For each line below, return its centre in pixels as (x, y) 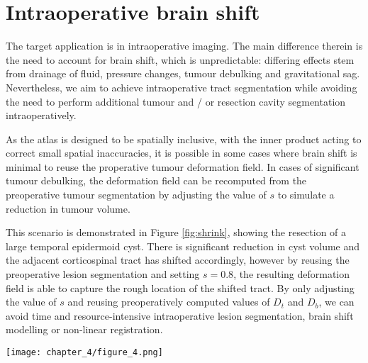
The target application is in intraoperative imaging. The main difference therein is (184, 46)
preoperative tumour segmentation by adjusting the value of (136, 195)
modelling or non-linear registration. (84, 329)
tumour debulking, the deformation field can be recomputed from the (156, 180)
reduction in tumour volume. (68, 208)
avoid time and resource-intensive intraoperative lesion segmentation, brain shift (180, 315)
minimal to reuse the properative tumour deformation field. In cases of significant (183, 166)
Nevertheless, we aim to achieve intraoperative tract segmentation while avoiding (182, 87)
